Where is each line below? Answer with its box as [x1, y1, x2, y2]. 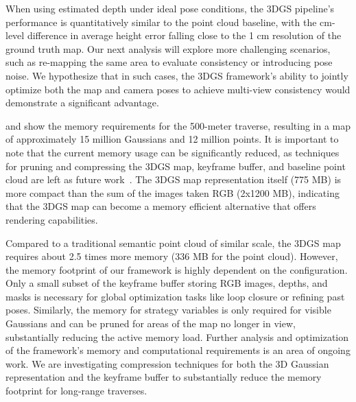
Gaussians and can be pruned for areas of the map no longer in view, [5, 316, 296, 331]
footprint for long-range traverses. [5, 383, 147, 398]
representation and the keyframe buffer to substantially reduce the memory [5, 370, 322, 384]
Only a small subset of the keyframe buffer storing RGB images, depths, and [5, 276, 328, 290]
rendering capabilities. [5, 212, 98, 226]
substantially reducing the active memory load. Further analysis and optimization [5, 329, 349, 344]
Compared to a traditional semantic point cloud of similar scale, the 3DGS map [5, 235, 341, 250]
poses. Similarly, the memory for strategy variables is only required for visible [5, 303, 331, 317]
